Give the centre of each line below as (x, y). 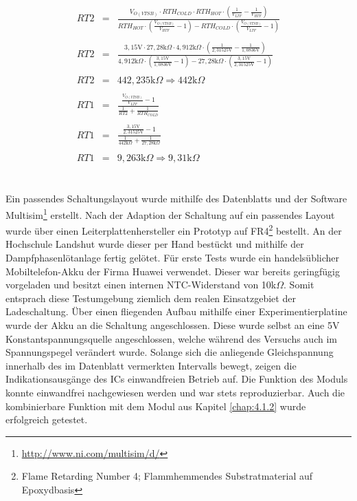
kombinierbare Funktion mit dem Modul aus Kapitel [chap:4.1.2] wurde (156, 406)
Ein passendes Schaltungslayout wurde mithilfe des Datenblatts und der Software (176, 199)
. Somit (299, 285)
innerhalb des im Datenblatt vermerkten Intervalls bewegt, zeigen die (151, 365)
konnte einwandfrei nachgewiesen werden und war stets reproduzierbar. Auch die (175, 392)
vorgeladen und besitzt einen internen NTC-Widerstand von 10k (141, 285)
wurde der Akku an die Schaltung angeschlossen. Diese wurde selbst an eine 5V (173, 324)
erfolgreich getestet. (47, 419)
